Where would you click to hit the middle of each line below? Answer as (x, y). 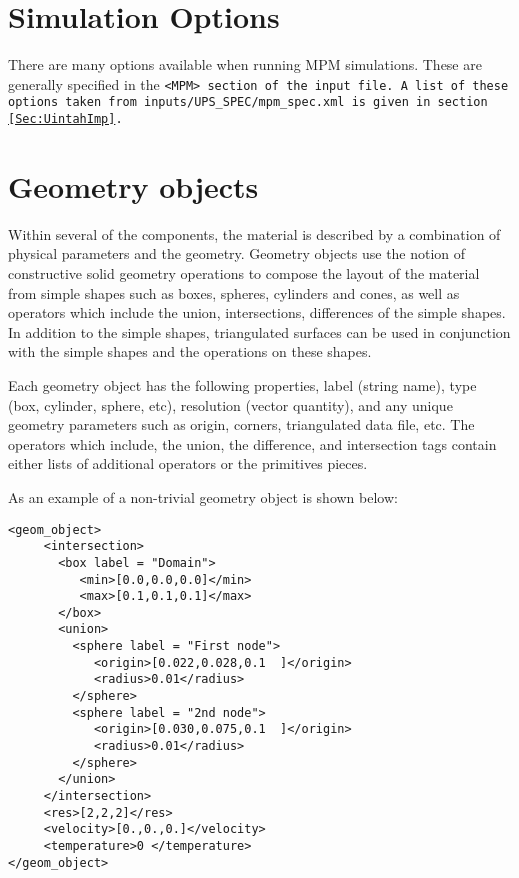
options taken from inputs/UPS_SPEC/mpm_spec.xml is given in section (248, 102)
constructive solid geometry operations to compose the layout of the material (244, 273)
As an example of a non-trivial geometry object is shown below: (203, 496)
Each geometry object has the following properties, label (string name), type (242, 384)
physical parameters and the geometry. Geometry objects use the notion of (237, 253)
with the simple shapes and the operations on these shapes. (190, 351)
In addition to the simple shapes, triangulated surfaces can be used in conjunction (259, 331)
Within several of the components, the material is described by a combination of (254, 233)
